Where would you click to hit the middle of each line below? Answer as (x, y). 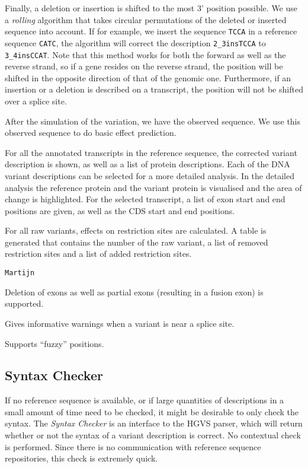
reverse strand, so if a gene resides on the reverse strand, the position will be (144, 66)
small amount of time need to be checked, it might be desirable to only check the (152, 411)
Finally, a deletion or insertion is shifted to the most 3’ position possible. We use (151, 8)
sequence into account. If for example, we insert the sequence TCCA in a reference (151, 31)
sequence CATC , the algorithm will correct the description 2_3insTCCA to (135, 42)
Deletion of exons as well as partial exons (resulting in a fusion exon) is (134, 292)
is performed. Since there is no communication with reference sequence (133, 446)
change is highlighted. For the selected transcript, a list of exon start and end (145, 199)
